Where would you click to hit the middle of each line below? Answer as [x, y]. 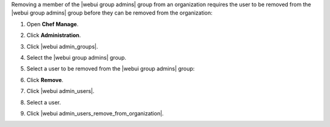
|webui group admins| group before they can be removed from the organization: [112, 13]
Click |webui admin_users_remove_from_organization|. [95, 113]
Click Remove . [45, 80]
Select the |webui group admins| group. [76, 57]
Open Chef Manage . [53, 24]
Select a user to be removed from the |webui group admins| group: [111, 69]
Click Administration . [54, 35]
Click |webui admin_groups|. [62, 46]
